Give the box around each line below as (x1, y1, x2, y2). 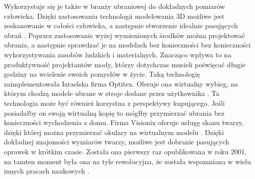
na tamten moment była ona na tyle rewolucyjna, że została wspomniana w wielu (4, 156, 251, 166)
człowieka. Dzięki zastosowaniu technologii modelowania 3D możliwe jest (4, 10, 225, 21)
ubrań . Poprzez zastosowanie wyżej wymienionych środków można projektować (4, 30, 245, 40)
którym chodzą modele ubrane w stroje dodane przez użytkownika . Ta (4, 88, 220, 98)
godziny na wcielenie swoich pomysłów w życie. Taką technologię (4, 69, 201, 79)
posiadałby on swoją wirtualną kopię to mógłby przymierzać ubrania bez (4, 107, 225, 118)
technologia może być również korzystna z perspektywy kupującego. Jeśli (4, 97, 225, 108)
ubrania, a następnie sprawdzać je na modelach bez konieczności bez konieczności (4, 40, 251, 50)
